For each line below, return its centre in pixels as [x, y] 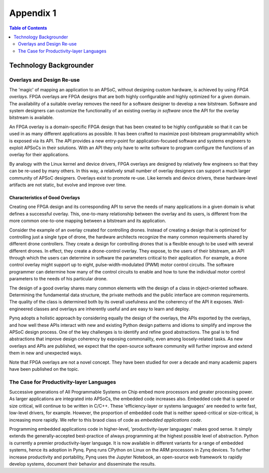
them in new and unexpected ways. [46, 353]
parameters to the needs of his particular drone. [59, 279]
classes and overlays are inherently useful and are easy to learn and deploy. [112, 309]
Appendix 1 [33, 13]
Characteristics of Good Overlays [45, 198]
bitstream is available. [32, 118]
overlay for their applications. [39, 155]
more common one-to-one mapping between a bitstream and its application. [88, 221]
